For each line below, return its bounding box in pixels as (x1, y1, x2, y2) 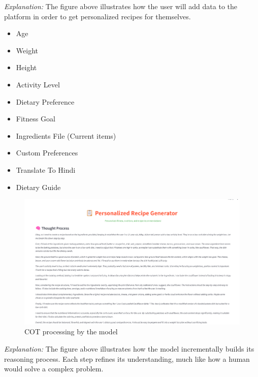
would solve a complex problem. (4, 363, 104, 374)
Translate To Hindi (16, 164, 76, 175)
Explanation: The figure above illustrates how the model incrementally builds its (4, 343, 254, 354)
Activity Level (16, 79, 60, 89)
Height (16, 62, 37, 73)
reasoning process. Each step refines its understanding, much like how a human (4, 353, 250, 364)
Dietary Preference (16, 96, 75, 107)
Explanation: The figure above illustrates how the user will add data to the (4, 1, 238, 11)
